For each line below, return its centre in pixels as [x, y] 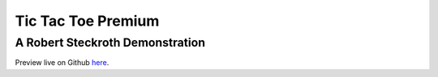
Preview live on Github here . [62, 63]
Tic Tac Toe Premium [87, 21]
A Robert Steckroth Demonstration [110, 43]
